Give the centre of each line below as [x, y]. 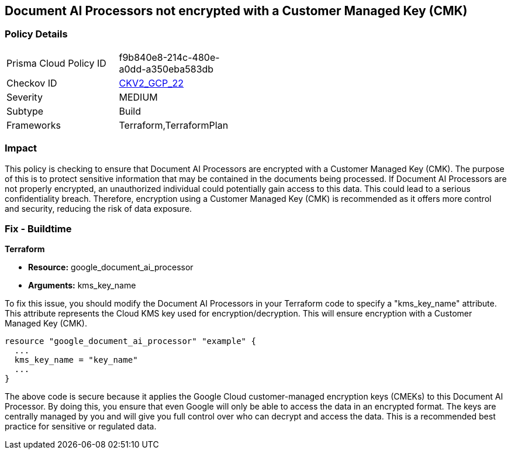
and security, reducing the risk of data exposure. [99, 208]
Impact [21, 148]
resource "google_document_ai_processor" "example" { [130, 341]
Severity [25, 97]
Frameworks [34, 125]
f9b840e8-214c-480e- [169, 57]
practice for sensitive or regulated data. [81, 427]
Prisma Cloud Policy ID [56, 63]
